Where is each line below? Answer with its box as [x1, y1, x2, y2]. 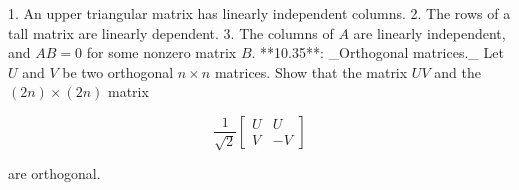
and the [434, 61, 481, 82]
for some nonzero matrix [86, 42, 237, 63]
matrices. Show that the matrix [214, 61, 408, 82]
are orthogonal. [8, 162, 101, 183]
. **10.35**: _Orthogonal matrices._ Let [251, 42, 504, 63]
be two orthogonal [62, 61, 174, 82]
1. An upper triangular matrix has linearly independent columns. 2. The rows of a [8, 3, 511, 23]
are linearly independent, [353, 22, 506, 43]
